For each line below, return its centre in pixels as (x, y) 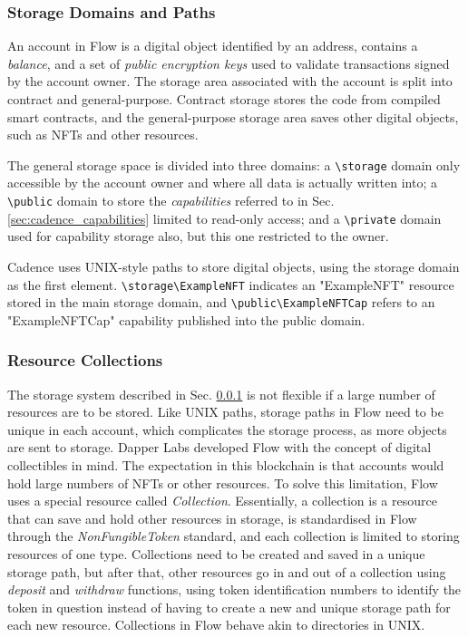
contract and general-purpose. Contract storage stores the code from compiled (224, 99)
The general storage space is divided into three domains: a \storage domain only (234, 164)
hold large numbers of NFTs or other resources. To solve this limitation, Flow (223, 483)
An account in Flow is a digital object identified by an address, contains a (213, 46)
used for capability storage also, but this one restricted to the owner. (198, 236)
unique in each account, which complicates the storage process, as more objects (227, 429)
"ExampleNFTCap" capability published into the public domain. (186, 319)
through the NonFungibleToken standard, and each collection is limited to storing (234, 536)
